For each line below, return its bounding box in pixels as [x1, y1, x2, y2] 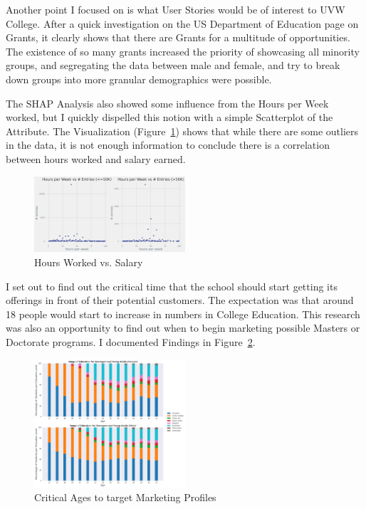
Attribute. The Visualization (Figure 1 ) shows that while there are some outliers [6, 123, 359, 138]
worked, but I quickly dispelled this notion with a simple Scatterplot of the [6, 110, 333, 125]
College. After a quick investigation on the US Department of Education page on [6, 16, 359, 31]
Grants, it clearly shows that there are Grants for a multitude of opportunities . [6, 30, 350, 45]
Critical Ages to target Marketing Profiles [34, 490, 216, 505]
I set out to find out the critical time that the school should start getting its [6, 278, 338, 293]
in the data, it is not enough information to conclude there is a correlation [6, 137, 330, 152]
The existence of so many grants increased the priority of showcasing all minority [6, 43, 360, 58]
